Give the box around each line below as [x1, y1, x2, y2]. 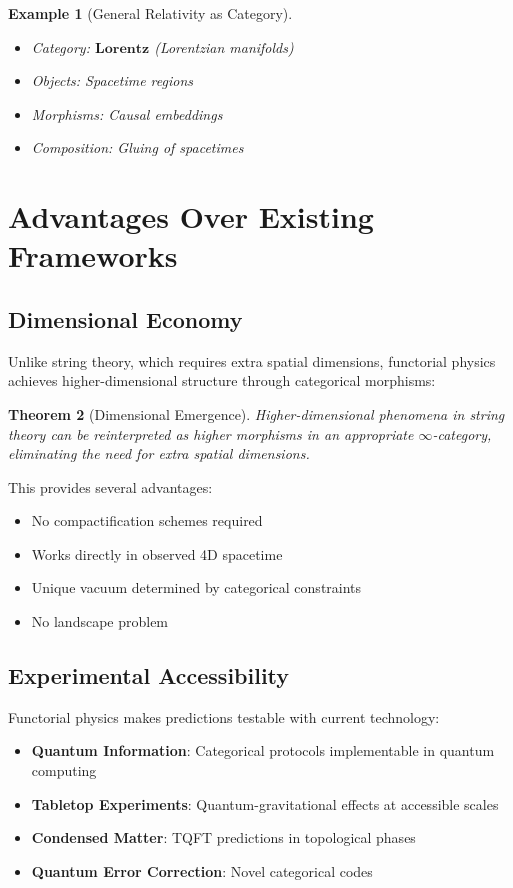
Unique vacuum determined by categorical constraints [31, 577, 362, 598]
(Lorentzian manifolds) [154, 36, 294, 57]
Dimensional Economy [8, 303, 243, 334]
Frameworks [8, 235, 178, 276]
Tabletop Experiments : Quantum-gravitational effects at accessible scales [31, 793, 499, 814]
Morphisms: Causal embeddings [31, 103, 223, 124]
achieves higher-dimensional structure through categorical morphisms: [8, 370, 436, 391]
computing [31, 760, 97, 781]
